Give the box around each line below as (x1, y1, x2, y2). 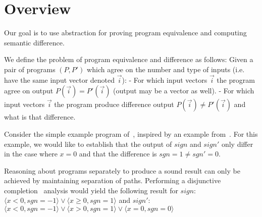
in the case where (4, 148, 58, 159)
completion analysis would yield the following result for (4, 185, 178, 195)
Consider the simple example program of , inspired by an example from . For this (4, 128, 258, 139)
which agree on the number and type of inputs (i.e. (87, 64, 245, 74)
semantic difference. (4, 37, 65, 47)
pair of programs (4, 64, 56, 74)
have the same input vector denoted (4, 74, 115, 85)
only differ (221, 138, 253, 149)
